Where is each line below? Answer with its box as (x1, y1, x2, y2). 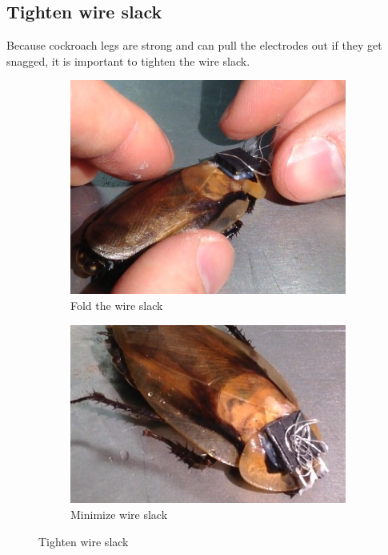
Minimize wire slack (70, 506, 168, 523)
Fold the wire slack (70, 296, 163, 313)
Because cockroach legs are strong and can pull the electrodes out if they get (6, 37, 382, 54)
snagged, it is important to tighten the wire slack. (6, 52, 250, 69)
